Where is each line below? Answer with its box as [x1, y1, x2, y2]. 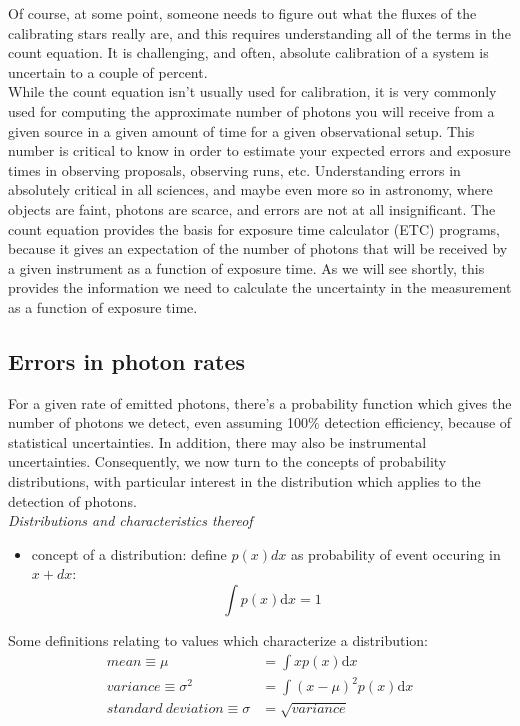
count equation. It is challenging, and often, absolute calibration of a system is [8, 42, 489, 63]
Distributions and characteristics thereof [8, 510, 253, 531]
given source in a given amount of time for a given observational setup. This [8, 120, 475, 141]
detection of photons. [8, 490, 137, 511]
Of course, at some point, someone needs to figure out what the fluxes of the [8, 3, 477, 23]
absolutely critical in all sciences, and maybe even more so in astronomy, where [8, 179, 493, 200]
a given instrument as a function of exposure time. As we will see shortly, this [8, 257, 485, 278]
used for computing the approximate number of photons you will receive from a [8, 100, 495, 121]
